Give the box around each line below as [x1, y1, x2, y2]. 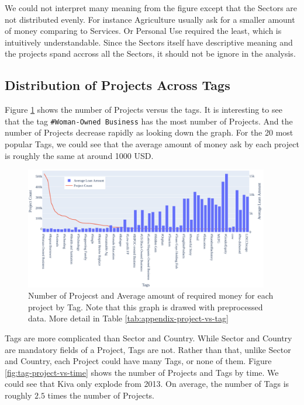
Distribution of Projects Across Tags [5, 76, 230, 94]
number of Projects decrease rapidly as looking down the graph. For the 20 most [5, 126, 293, 139]
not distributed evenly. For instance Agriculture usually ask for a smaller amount [5, 13, 295, 25]
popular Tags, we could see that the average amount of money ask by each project [5, 138, 299, 150]
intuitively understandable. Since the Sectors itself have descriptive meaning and [5, 36, 293, 48]
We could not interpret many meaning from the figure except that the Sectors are [5, 2, 298, 13]
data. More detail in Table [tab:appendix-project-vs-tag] [28, 312, 229, 324]
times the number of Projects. [47, 389, 155, 401]
